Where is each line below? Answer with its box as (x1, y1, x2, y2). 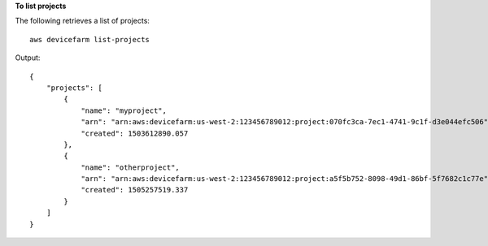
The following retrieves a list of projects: (15, 16, 150, 26)
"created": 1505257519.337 (81, 185, 189, 195)
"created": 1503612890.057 (81, 128, 189, 138)
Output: (15, 53, 41, 63)
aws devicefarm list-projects (29, 35, 150, 44)
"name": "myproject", (81, 106, 167, 115)
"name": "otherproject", (81, 162, 181, 172)
